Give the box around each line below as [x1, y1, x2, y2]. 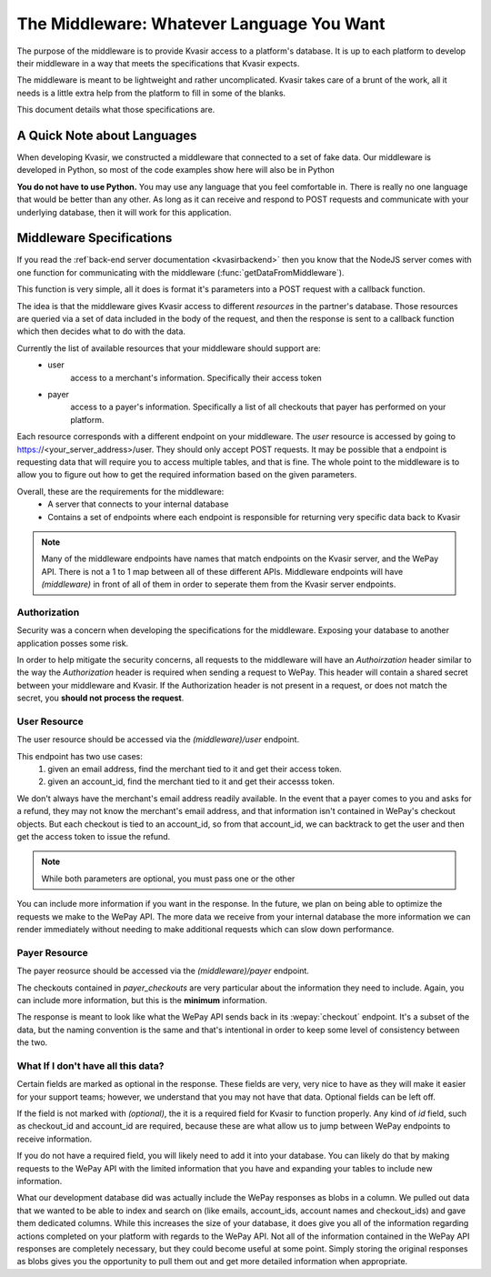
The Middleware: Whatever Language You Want [16, 14, 386, 34]
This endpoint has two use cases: [16, 750, 143, 761]
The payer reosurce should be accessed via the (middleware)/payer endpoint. [16, 965, 309, 977]
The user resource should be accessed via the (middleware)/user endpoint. [16, 734, 300, 745]
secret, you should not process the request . [16, 692, 185, 704]
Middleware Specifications [16, 230, 173, 246]
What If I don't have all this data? [16, 1060, 165, 1072]
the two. [16, 1037, 48, 1048]
